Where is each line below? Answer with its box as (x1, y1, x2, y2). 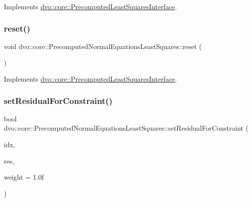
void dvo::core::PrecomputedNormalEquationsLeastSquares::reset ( (4, 41, 202, 51)
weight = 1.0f (4, 172, 44, 182)
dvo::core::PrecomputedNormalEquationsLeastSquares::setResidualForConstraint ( (4, 123, 249, 133)
